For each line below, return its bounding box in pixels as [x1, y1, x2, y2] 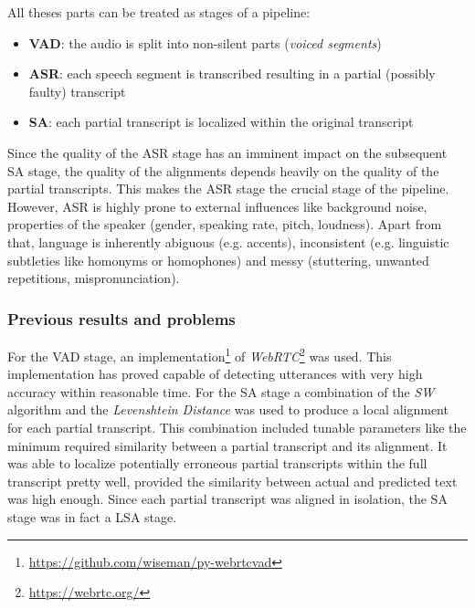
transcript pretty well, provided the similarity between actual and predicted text [7, 471, 458, 490]
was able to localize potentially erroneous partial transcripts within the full [7, 454, 427, 473]
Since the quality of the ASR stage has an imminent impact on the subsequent [7, 142, 448, 162]
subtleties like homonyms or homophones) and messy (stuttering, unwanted [7, 250, 429, 269]
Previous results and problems [7, 307, 236, 330]
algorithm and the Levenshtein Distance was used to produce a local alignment [7, 400, 449, 419]
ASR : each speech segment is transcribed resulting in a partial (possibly [28, 64, 436, 83]
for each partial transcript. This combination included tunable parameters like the [7, 417, 467, 436]
